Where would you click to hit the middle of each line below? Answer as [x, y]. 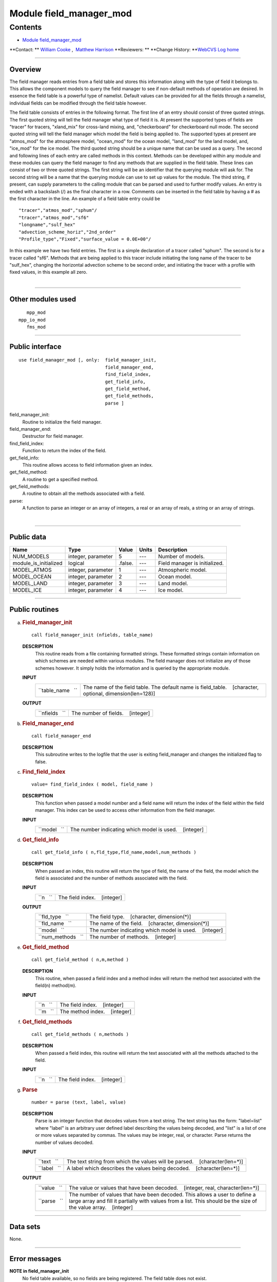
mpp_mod [36, 313]
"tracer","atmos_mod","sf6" [54, 217]
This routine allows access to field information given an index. [88, 465]
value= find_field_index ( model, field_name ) [92, 784]
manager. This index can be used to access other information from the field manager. [125, 810]
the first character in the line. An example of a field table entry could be [85, 198]
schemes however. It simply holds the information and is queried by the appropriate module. [133, 668]
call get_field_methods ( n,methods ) [80, 1034]
